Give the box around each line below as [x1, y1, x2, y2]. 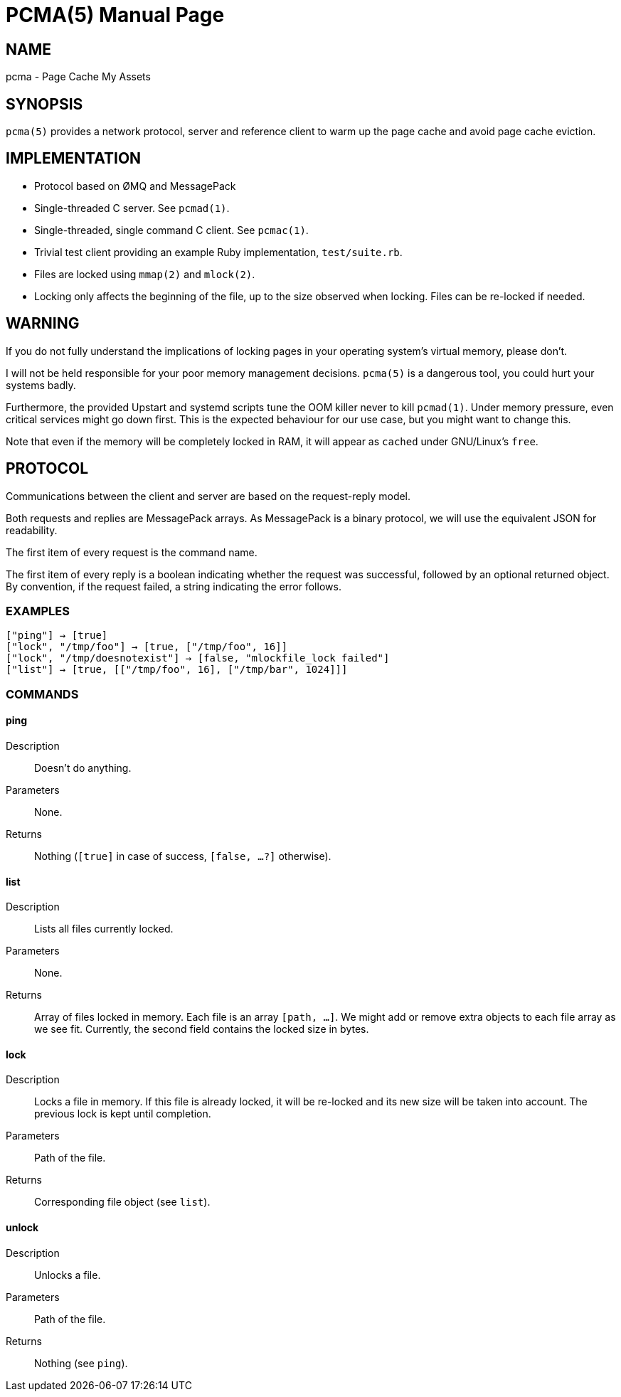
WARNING [6, 314, 80, 333]
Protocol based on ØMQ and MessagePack [34, 179, 236, 192]
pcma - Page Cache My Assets [6, 70, 151, 83]
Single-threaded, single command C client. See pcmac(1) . [34, 223, 309, 236]
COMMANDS [6, 686, 79, 701]
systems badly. [6, 378, 76, 391]
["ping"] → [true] [6, 630, 108, 642]
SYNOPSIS [6, 95, 83, 113]
